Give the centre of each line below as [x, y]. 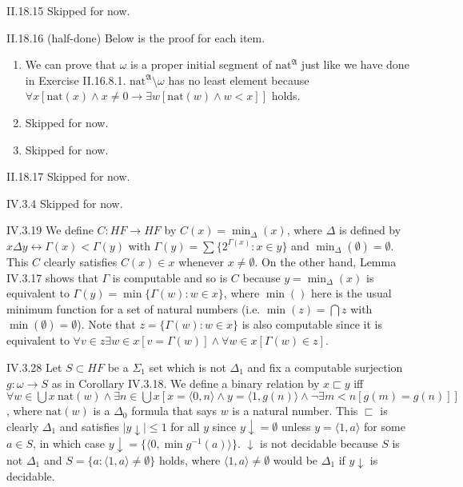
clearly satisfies [80, 261]
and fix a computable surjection [325, 367]
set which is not [188, 367]
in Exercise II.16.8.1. [76, 80]
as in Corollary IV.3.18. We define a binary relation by [186, 383]
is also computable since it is [312, 324]
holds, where [190, 459]
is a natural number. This [295, 411]
